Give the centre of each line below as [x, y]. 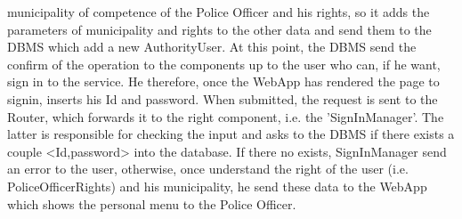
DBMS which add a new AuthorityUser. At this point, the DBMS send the [212, 47]
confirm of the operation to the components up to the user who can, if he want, [224, 64]
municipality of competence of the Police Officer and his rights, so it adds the [219, 12]
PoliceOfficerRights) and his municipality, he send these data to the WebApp [217, 186]
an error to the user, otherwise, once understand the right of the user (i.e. [208, 169]
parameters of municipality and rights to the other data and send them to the [219, 29]
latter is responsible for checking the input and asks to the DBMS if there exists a [231, 134]
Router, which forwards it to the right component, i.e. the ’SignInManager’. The [226, 116]
